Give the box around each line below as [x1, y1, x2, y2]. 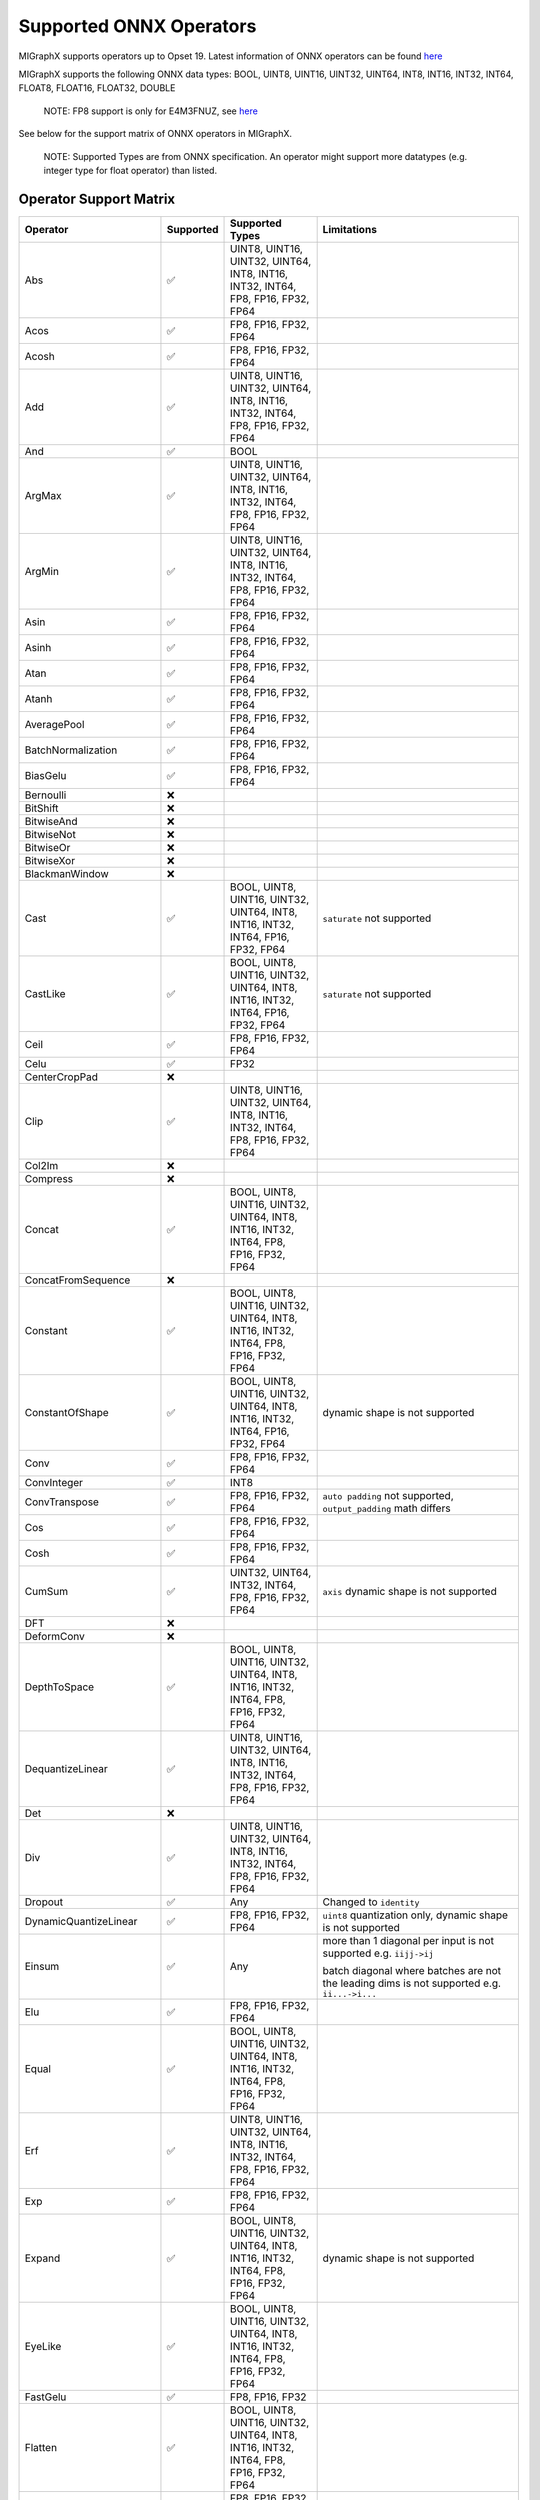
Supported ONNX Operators [18, 15, 257, 37]
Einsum [24, 1960, 60, 1974]
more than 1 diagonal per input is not [322, 1933, 495, 1947]
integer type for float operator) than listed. [43, 164, 218, 176]
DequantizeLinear [24, 1761, 109, 1775]
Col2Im [24, 1158, 59, 1172]
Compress [24, 1171, 74, 1185]
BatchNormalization [24, 743, 118, 757]
